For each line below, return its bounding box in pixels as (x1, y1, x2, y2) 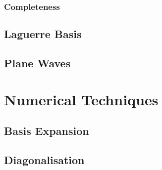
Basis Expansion (4, 123, 89, 138)
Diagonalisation (4, 152, 85, 167)
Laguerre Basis (4, 26, 82, 42)
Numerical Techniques (4, 89, 159, 109)
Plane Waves (4, 55, 71, 71)
